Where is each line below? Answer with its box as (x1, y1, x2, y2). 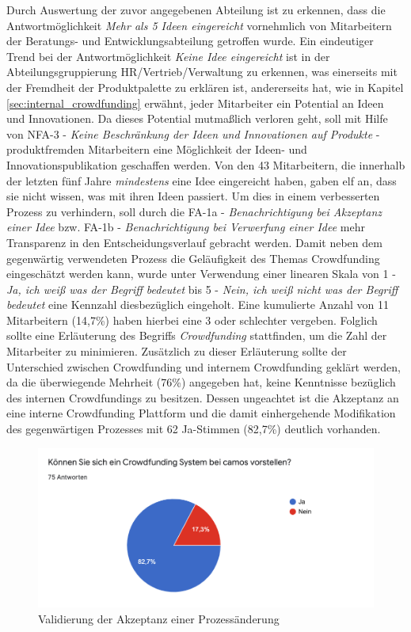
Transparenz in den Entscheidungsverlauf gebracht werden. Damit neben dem (6, 234, 382, 250)
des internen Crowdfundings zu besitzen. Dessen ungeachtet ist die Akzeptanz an (6, 389, 399, 405)
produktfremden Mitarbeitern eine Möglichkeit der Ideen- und (6, 141, 307, 158)
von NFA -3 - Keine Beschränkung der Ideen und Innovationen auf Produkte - (6, 125, 380, 142)
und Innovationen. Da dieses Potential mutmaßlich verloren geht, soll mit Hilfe (6, 110, 388, 127)
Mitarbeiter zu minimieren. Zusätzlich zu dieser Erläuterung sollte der (6, 343, 347, 360)
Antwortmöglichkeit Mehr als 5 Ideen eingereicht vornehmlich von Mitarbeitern (6, 17, 392, 33)
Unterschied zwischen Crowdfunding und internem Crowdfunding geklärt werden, (6, 358, 401, 375)
